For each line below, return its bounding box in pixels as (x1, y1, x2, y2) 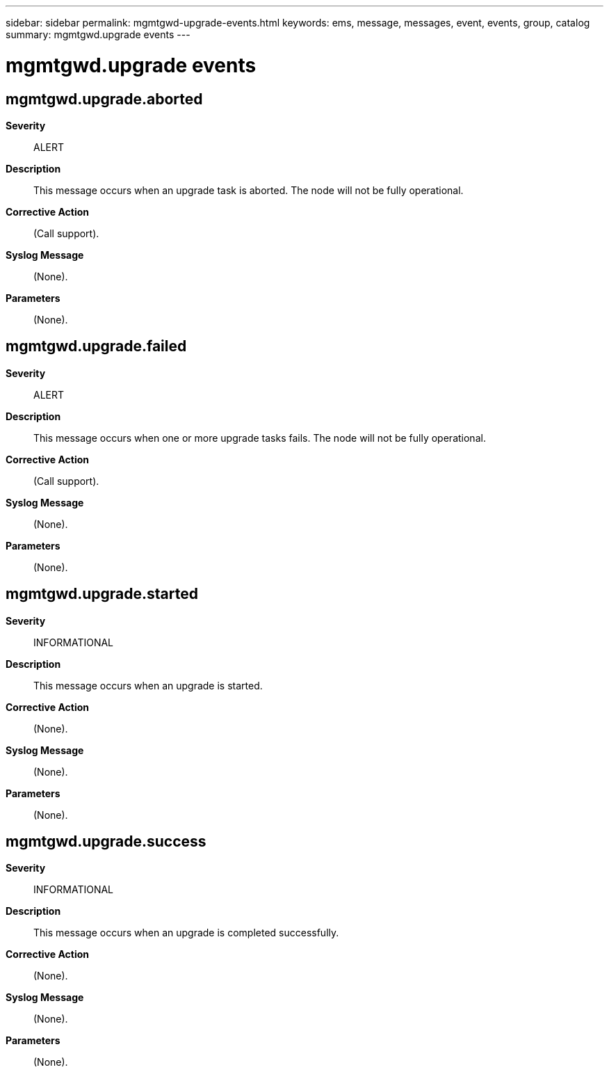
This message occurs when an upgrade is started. (33, 679, 263, 691)
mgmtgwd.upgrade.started (6, 585, 198, 603)
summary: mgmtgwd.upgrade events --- (6, 29, 190, 40)
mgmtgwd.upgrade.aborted (6, 90, 203, 108)
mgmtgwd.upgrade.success (6, 833, 206, 851)
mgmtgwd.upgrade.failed (6, 337, 187, 355)
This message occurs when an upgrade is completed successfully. (33, 927, 339, 939)
